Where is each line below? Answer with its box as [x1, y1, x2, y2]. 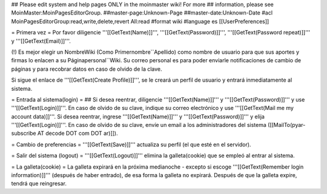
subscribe [11, 130, 36, 137]
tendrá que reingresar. [11, 180, 67, 187]
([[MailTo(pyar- [267, 121, 306, 129]
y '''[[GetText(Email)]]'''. [11, 37, 71, 45]
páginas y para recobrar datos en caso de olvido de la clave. [11, 65, 163, 73]
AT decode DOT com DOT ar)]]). [37, 130, 118, 137]
